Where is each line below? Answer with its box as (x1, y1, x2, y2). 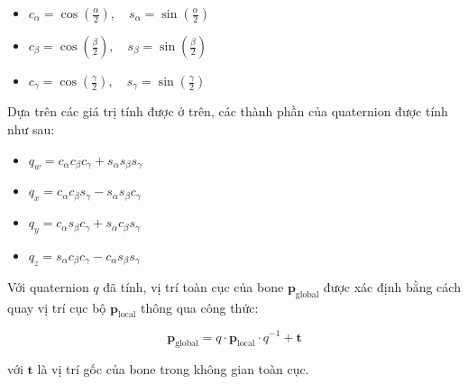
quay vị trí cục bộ (7, 297, 106, 316)
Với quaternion (7, 277, 89, 296)
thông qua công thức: (140, 297, 259, 316)
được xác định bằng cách (323, 277, 461, 296)
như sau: (7, 120, 55, 139)
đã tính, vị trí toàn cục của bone (103, 277, 284, 296)
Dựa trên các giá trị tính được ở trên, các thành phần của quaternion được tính (7, 102, 448, 121)
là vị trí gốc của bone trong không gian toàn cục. (37, 360, 309, 379)
